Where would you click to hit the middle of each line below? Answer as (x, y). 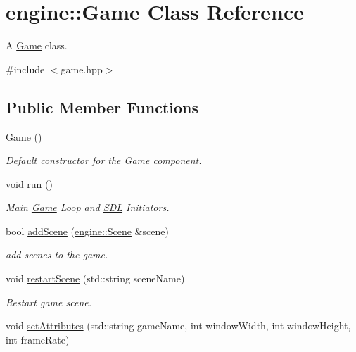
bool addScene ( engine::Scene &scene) (87, 231)
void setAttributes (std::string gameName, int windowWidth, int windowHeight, (178, 326)
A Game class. (37, 45)
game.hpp (82, 69)
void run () (29, 183)
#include (25, 69)
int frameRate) (38, 339)
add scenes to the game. (57, 254)
